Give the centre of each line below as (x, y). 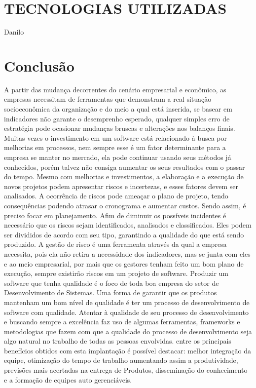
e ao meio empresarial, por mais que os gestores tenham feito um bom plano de (124, 263)
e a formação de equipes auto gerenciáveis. (68, 379)
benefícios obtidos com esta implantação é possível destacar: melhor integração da (128, 350)
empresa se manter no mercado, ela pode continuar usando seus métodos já (118, 157)
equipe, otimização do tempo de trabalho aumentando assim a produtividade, (121, 360)
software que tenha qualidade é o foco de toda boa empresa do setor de (111, 283)
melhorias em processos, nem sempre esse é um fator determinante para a (115, 147)
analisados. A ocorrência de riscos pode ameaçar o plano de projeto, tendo (116, 196)
